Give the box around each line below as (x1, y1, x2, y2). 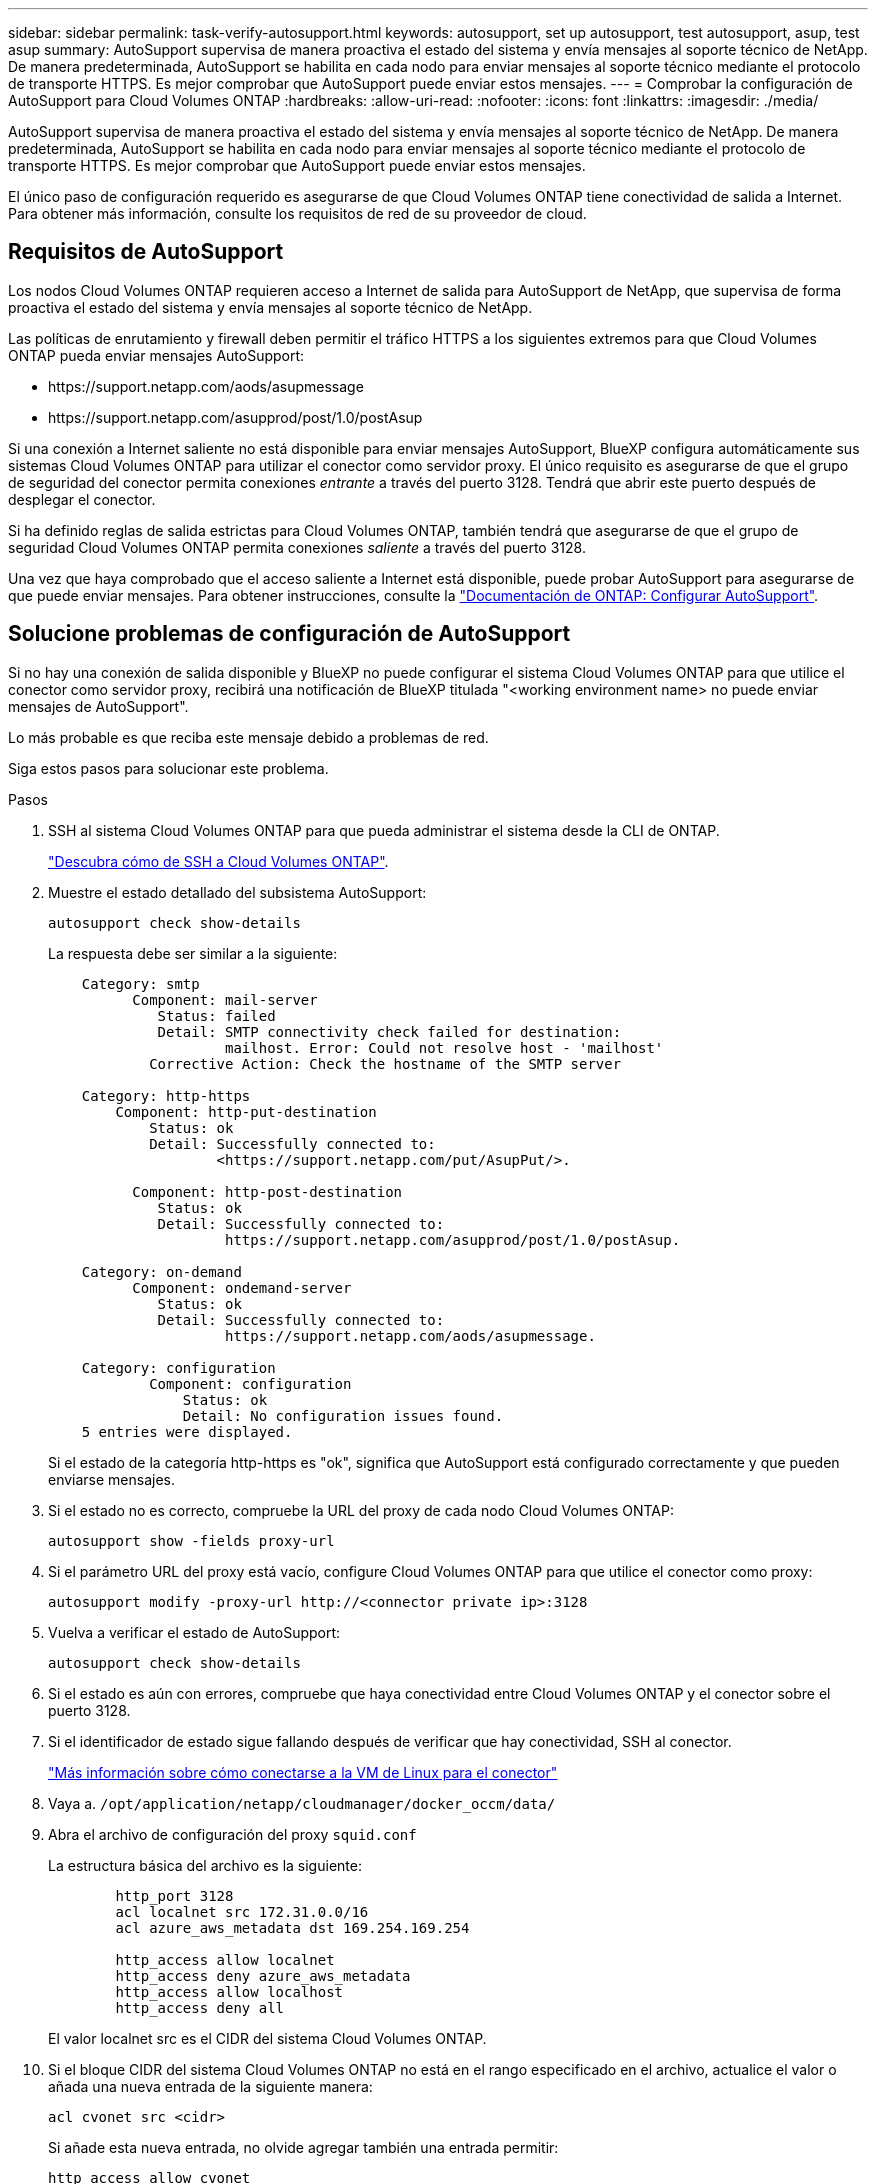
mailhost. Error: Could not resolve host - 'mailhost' (225, 1039, 664, 1056)
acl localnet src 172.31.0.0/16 (115, 1903, 369, 1920)
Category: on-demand (81, 1263, 242, 1280)
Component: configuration (149, 1375, 352, 1392)
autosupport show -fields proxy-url (48, 1532, 335, 1549)
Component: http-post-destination (132, 1183, 403, 1200)
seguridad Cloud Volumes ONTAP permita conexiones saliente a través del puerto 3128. (8, 538, 586, 556)
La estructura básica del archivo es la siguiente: (48, 1856, 362, 1874)
